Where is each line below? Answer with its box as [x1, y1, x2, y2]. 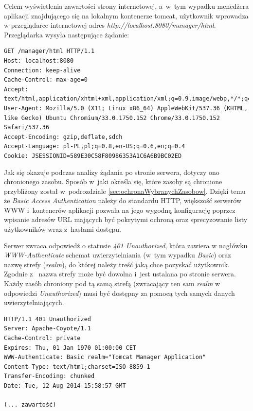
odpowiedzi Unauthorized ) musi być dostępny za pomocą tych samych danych [4, 288, 235, 298]
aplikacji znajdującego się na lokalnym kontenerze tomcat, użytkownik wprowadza [4, 10, 249, 20]
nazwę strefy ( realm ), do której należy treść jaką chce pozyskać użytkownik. [4, 259, 230, 269]
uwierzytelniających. [4, 297, 64, 308]
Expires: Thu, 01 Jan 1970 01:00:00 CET [4, 344, 137, 351]
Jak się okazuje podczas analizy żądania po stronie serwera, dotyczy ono [4, 167, 219, 177]
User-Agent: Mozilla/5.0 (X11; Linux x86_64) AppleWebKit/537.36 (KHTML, [4, 104, 248, 112]
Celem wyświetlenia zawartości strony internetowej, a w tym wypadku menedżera [4, 1, 249, 11]
